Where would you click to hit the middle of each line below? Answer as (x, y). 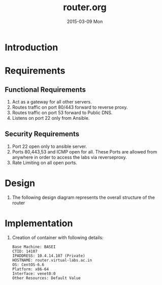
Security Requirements (42, 134)
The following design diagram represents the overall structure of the (84, 197)
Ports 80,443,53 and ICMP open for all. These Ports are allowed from (85, 151)
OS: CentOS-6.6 (28, 265)
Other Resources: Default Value (46, 278)
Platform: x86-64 (30, 269)
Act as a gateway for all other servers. (52, 101)
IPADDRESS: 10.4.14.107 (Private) (48, 256)
